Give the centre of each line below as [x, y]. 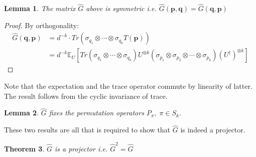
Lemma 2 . [22, 113]
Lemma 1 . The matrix [40, 8]
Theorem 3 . [24, 148]
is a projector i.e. [81, 148]
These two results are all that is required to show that [87, 130]
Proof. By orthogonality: [42, 25]
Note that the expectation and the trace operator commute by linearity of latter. [128, 86]
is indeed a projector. [213, 130]
